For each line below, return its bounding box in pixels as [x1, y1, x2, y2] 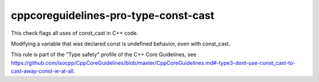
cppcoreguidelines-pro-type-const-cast [11, 9, 215, 22]
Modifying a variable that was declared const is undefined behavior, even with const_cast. [11, 40, 230, 47]
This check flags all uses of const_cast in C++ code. [11, 29, 139, 37]
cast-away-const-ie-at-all [11, 68, 74, 75]
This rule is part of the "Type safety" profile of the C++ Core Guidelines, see [11, 51, 197, 58]
